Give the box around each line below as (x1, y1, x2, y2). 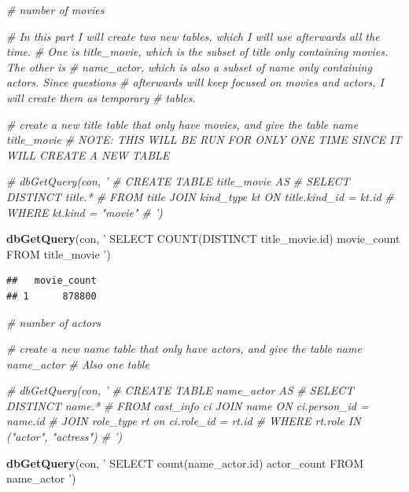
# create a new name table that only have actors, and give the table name (6, 340, 362, 357)
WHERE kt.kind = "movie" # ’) (6, 204, 163, 220)
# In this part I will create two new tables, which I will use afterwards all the (6, 28, 380, 44)
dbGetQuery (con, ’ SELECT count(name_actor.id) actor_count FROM (6, 454, 364, 471)
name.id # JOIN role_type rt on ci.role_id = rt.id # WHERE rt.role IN (6, 413, 361, 429)
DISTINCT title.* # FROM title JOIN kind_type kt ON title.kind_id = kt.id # (6, 188, 394, 204)
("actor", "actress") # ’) (6, 428, 123, 445)
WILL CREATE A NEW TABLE (6, 146, 170, 163)
